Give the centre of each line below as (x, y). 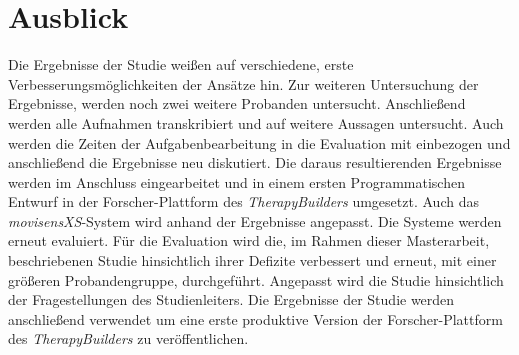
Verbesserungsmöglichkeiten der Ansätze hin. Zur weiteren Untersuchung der (243, 83)
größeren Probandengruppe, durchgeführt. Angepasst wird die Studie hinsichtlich (256, 279)
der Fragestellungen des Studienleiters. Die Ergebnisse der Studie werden (231, 299)
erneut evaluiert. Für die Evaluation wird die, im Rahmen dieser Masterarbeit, (249, 240)
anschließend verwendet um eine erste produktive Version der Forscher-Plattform (255, 318)
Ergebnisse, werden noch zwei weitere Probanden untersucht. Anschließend (237, 103)
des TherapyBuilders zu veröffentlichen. (128, 338)
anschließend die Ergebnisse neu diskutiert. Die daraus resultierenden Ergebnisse (255, 162)
